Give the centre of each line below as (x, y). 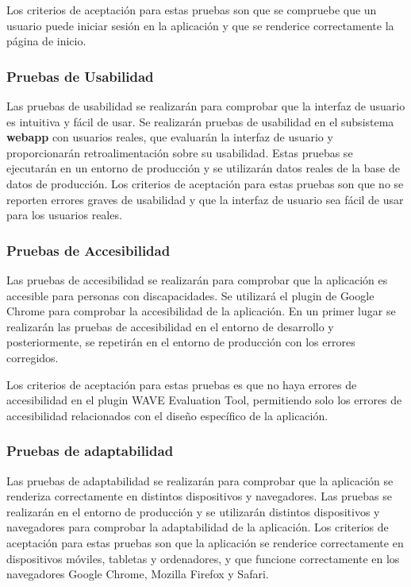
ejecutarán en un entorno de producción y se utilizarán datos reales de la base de (203, 168)
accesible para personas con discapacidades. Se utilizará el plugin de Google (190, 295)
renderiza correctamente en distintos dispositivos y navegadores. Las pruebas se (200, 496)
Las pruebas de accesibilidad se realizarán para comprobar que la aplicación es (197, 279)
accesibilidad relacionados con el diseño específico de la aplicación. (167, 415)
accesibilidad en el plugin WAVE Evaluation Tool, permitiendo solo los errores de (204, 400)
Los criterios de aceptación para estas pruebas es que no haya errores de (182, 384)
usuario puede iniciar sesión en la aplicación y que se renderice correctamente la (200, 25)
